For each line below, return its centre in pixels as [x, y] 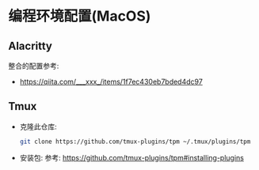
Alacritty [30, 45]
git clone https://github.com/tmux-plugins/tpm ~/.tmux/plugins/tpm [135, 142]
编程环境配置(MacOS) [80, 16]
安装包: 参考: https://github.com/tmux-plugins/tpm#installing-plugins [131, 157]
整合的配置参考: [34, 66]
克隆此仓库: [38, 127]
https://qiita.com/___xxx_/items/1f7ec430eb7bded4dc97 [111, 81]
